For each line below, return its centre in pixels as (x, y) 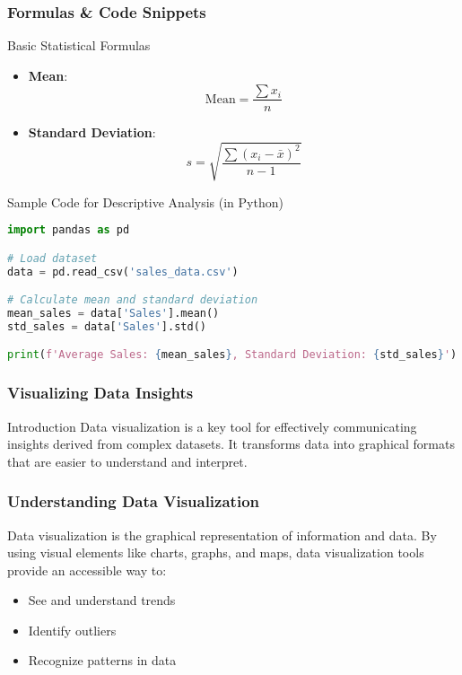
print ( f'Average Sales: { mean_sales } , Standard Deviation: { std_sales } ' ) (232, 355)
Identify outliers (72, 630)
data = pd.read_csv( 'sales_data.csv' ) (123, 272)
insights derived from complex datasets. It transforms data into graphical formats (231, 444)
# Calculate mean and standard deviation (133, 300)
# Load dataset (52, 258)
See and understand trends (102, 600)
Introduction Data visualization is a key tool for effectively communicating (212, 426)
